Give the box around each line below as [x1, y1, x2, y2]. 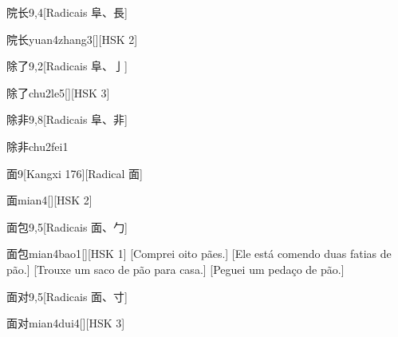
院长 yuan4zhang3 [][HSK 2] [6, 30, 138, 47]
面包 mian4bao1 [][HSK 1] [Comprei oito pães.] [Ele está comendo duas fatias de [6, 245, 392, 262]
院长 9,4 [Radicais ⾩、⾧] [6, 4, 128, 20]
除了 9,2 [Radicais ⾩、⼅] [6, 57, 128, 74]
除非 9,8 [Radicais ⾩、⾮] [6, 111, 128, 128]
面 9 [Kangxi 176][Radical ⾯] [6, 165, 143, 181]
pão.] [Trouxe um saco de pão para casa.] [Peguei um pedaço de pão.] [6, 260, 345, 277]
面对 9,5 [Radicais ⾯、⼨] [6, 287, 128, 304]
